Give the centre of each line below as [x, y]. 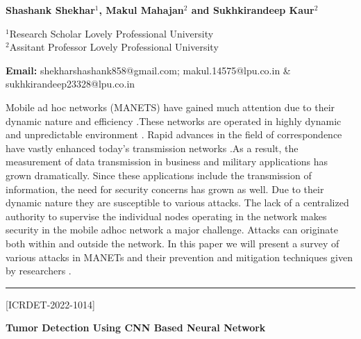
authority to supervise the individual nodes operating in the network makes [166, 216]
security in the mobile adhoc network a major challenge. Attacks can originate [172, 230]
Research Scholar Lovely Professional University [111, 33]
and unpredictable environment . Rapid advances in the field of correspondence [174, 134]
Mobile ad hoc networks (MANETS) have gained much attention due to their [170, 107]
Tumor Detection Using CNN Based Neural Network [136, 328]
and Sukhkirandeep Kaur [253, 10]
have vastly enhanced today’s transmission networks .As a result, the [152, 148]
